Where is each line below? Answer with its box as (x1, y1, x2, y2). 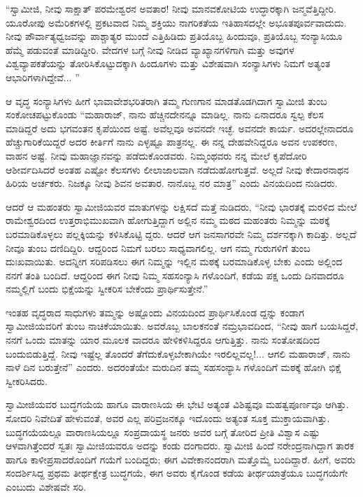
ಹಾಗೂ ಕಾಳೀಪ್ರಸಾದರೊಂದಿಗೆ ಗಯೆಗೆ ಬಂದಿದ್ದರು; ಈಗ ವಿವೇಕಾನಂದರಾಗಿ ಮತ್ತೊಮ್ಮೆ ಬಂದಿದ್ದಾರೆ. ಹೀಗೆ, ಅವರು (6, 451, 356, 466)
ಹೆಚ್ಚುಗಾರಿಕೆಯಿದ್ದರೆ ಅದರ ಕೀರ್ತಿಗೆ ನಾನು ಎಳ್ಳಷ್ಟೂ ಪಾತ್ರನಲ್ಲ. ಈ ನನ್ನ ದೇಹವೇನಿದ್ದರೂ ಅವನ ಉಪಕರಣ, (6, 134, 338, 149)
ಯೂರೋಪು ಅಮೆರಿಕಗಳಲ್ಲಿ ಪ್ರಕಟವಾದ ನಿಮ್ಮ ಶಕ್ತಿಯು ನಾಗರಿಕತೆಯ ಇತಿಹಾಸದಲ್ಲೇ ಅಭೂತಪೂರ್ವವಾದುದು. (6, 15, 347, 29)
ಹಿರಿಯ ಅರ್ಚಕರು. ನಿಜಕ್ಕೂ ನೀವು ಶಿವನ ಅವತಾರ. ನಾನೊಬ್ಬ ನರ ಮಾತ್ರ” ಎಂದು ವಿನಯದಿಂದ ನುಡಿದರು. (6, 176, 338, 190)
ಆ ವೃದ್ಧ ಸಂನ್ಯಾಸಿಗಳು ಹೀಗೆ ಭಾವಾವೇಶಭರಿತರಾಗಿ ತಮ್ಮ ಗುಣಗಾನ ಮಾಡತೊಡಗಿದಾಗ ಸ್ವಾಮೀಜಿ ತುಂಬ (6, 93, 327, 108)
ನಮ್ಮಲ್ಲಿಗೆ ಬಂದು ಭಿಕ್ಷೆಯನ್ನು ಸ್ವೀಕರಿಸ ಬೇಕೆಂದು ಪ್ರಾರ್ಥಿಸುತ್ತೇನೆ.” (6, 281, 208, 296)
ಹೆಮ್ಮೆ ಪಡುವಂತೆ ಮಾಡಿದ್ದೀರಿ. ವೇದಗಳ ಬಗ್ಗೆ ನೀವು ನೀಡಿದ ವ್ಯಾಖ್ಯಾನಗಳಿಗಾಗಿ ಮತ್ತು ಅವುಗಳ (6, 42, 294, 57)
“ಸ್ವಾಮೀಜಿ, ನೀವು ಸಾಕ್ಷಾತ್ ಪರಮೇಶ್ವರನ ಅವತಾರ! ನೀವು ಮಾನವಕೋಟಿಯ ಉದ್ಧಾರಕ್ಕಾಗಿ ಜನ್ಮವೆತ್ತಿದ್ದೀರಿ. (6, 1, 336, 15)
